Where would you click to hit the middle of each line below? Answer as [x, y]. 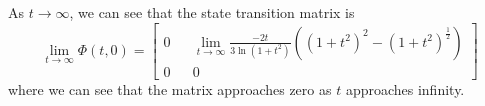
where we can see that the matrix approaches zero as [170, 88]
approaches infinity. [405, 88]
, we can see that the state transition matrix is [212, 12]
